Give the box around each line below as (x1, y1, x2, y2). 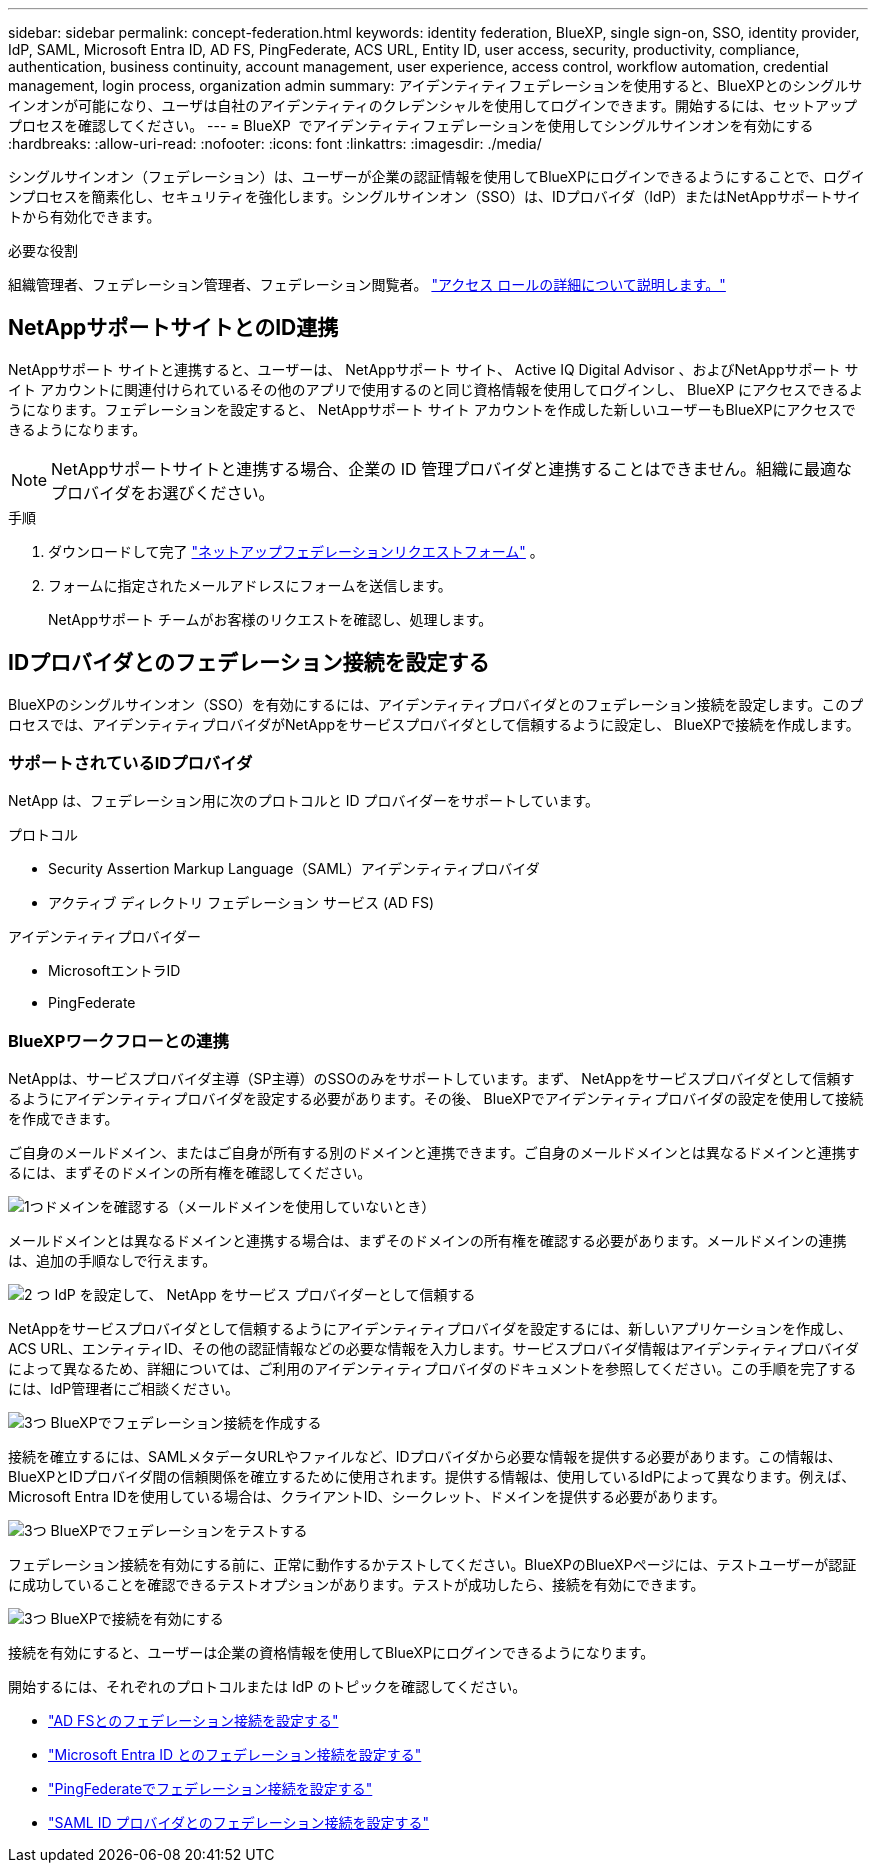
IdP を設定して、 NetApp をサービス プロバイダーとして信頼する (54, 1286, 476, 1304)
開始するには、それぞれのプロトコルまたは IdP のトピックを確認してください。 (8, 1678, 527, 1696)
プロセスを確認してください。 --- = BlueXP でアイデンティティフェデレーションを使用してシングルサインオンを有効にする (8, 117, 814, 134)
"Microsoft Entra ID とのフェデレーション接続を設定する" (48, 1746, 422, 1764)
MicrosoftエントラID (48, 962, 181, 980)
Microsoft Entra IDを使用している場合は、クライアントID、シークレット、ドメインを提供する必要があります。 (8, 1488, 726, 1506)
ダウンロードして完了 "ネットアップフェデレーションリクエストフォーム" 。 (48, 542, 544, 560)
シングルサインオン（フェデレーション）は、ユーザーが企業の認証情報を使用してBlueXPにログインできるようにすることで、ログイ (8, 168, 865, 185)
